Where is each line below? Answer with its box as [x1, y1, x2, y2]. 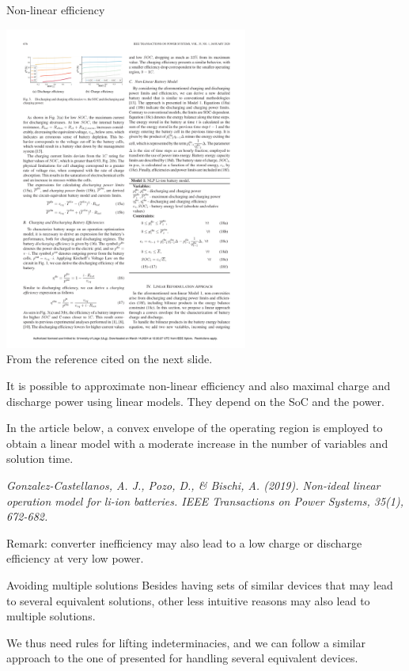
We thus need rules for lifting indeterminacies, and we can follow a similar [6, 634, 365, 650]
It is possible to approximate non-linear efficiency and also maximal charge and [6, 377, 391, 393]
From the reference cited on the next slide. [6, 351, 213, 367]
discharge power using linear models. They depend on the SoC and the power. [6, 392, 384, 409]
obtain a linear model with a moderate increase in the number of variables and [6, 434, 388, 451]
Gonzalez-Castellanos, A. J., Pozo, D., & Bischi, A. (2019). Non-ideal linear [6, 476, 381, 493]
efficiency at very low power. [6, 550, 144, 567]
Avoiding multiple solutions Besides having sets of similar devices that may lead [6, 576, 393, 593]
